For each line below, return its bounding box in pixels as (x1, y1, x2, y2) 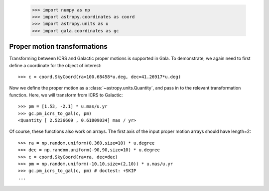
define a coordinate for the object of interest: (9, 62, 102, 68)
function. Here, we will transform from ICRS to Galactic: (9, 92, 123, 98)
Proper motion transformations (9, 42, 108, 51)
